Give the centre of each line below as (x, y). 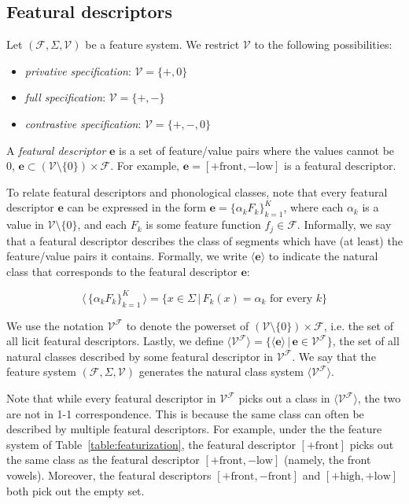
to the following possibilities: (323, 44)
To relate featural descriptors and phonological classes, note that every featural (197, 191)
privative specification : (78, 70)
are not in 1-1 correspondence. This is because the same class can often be (185, 413)
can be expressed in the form (136, 207)
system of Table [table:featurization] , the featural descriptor (151, 444)
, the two (379, 398)
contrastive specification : (83, 123)
